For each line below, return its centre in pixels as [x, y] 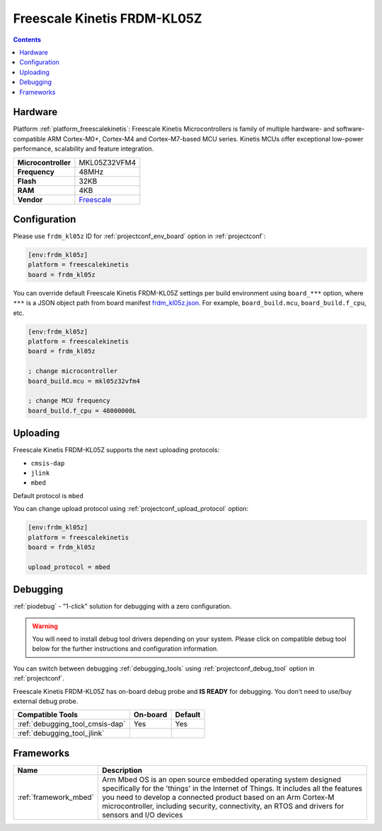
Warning [45, 626]
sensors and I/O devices [142, 815]
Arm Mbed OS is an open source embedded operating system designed [221, 779]
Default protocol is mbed [48, 495]
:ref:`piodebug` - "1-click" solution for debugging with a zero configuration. [122, 606]
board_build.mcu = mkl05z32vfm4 [84, 381]
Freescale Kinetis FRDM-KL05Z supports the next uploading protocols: [116, 450]
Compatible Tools [47, 715]
